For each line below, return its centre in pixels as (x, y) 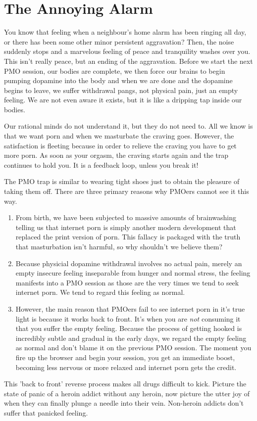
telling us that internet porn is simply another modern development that (126, 227)
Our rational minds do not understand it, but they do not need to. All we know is (128, 126)
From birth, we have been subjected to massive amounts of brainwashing (126, 217)
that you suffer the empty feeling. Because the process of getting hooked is (129, 328)
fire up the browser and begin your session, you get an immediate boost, (125, 357)
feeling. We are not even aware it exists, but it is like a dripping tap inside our (123, 100)
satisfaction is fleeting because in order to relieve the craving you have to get (120, 145)
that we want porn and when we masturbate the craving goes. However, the (119, 136)
